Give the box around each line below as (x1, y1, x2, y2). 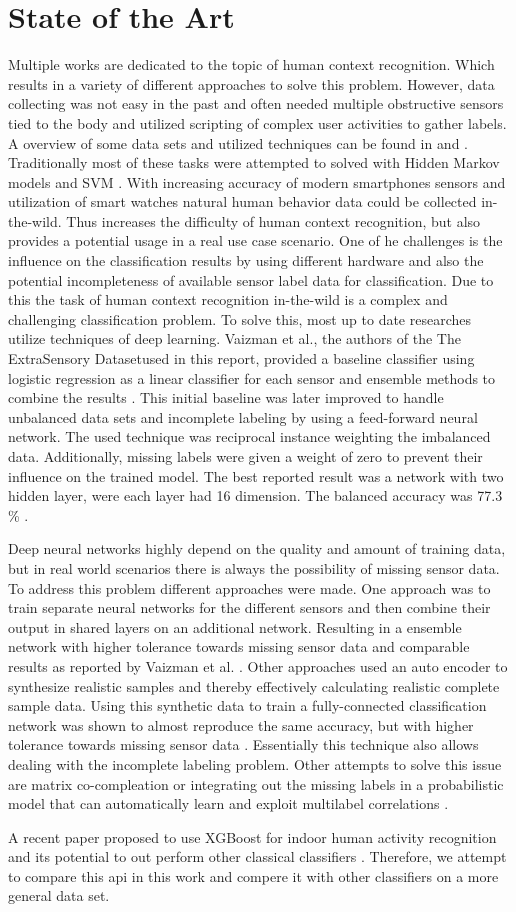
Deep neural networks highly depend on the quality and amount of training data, (8, 538, 506, 559)
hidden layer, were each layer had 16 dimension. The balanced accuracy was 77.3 (8, 485, 503, 506)
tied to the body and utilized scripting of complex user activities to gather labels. (8, 112, 507, 133)
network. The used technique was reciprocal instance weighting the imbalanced (8, 426, 491, 447)
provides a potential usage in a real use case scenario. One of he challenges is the (8, 230, 503, 251)
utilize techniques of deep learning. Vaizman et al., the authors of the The (8, 328, 461, 349)
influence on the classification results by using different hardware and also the (8, 250, 484, 271)
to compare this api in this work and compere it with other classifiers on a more (8, 865, 499, 886)
